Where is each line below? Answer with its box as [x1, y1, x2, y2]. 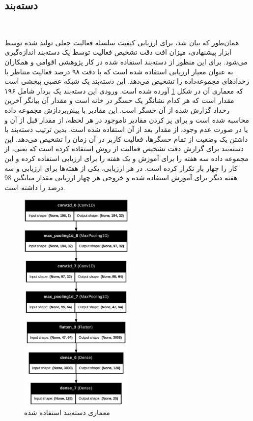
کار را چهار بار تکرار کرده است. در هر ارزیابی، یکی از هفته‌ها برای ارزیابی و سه [4, 162, 238, 173]
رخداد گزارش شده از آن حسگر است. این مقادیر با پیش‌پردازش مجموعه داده [4, 104, 230, 115]
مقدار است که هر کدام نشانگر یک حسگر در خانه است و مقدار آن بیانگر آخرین [4, 95, 234, 105]
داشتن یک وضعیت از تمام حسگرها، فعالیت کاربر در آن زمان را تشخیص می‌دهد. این [4, 133, 248, 144]
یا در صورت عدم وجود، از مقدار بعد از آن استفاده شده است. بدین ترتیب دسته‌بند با [4, 124, 248, 134]
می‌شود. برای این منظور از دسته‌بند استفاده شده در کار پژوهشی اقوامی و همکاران [4, 56, 248, 66]
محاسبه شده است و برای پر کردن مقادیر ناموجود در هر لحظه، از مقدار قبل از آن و [4, 114, 250, 125]
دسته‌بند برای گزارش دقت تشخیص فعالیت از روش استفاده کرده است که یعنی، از [4, 143, 244, 154]
